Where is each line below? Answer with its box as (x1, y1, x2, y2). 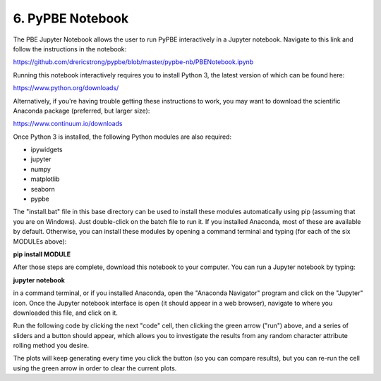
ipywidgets (30, 145, 63, 154)
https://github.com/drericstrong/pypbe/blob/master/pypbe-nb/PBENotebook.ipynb (13, 58, 254, 66)
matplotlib (30, 175, 60, 183)
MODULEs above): (13, 237, 67, 246)
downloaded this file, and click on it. (13, 308, 118, 317)
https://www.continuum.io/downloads (13, 120, 123, 128)
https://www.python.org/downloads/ (13, 84, 119, 92)
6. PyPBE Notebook (13, 11, 129, 26)
